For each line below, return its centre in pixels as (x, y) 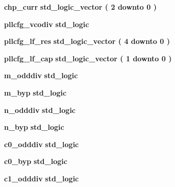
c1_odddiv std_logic (42, 178)
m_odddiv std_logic (41, 75)
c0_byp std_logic (36, 161)
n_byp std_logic (34, 127)
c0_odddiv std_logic (42, 144)
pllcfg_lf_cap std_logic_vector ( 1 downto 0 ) (88, 58)
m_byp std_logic (35, 92)
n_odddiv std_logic (40, 110)
